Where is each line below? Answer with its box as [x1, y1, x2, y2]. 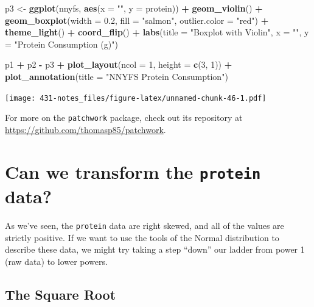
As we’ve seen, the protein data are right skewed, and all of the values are [5, 219, 284, 231]
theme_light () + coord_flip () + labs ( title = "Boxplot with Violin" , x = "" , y [5, 26, 309, 38]
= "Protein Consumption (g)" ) [5, 37, 118, 50]
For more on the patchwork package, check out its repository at [5, 111, 243, 124]
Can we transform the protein [5, 159, 261, 184]
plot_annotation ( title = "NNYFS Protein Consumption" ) [5, 70, 228, 82]
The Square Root [5, 284, 116, 303]
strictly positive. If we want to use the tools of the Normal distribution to [5, 231, 279, 244]
